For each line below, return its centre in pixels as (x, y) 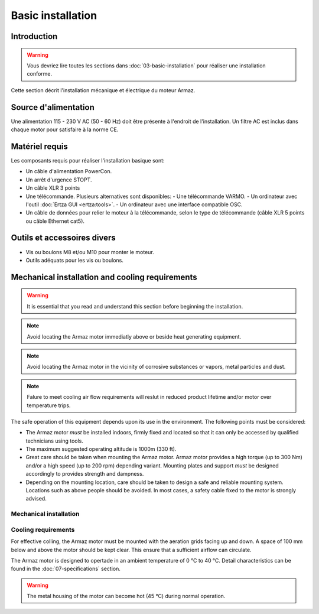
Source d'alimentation (53, 107)
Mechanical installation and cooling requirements (104, 277)
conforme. (40, 74)
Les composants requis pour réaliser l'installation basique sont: (88, 160)
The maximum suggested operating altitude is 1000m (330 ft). (101, 449)
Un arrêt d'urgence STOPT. (59, 180)
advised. (36, 499)
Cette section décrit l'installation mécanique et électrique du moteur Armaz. (103, 90)
